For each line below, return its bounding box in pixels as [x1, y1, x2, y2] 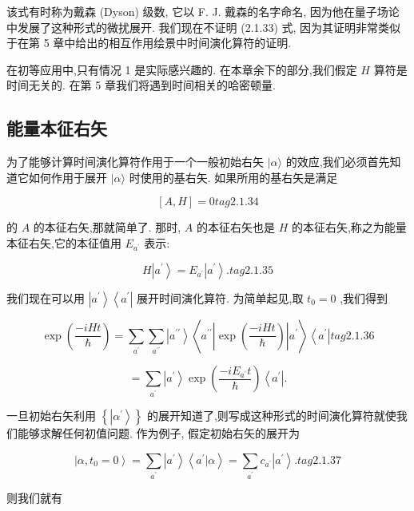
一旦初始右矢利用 [6, 407, 96, 424]
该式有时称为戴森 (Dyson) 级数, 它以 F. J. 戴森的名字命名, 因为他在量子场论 [6, 3, 400, 19]
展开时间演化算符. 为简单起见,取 [136, 289, 304, 306]
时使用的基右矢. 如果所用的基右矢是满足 [129, 168, 338, 185]
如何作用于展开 [28, 168, 107, 185]
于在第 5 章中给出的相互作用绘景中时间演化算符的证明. [6, 34, 292, 51]
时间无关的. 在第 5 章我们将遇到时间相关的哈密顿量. [6, 77, 276, 93]
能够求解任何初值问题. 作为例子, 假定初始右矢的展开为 [17, 425, 301, 442]
